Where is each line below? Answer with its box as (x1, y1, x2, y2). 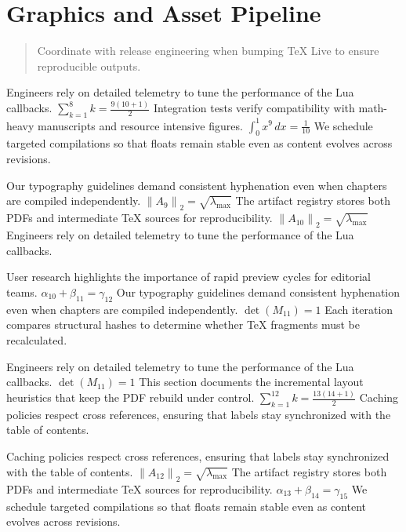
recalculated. (6, 331, 67, 348)
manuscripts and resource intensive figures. (38, 117, 243, 133)
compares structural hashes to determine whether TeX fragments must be (6, 316, 360, 333)
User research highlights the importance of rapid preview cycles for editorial (6, 268, 371, 285)
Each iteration (324, 301, 393, 317)
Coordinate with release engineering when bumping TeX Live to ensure (37, 42, 379, 59)
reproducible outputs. (37, 57, 141, 74)
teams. (6, 284, 38, 300)
